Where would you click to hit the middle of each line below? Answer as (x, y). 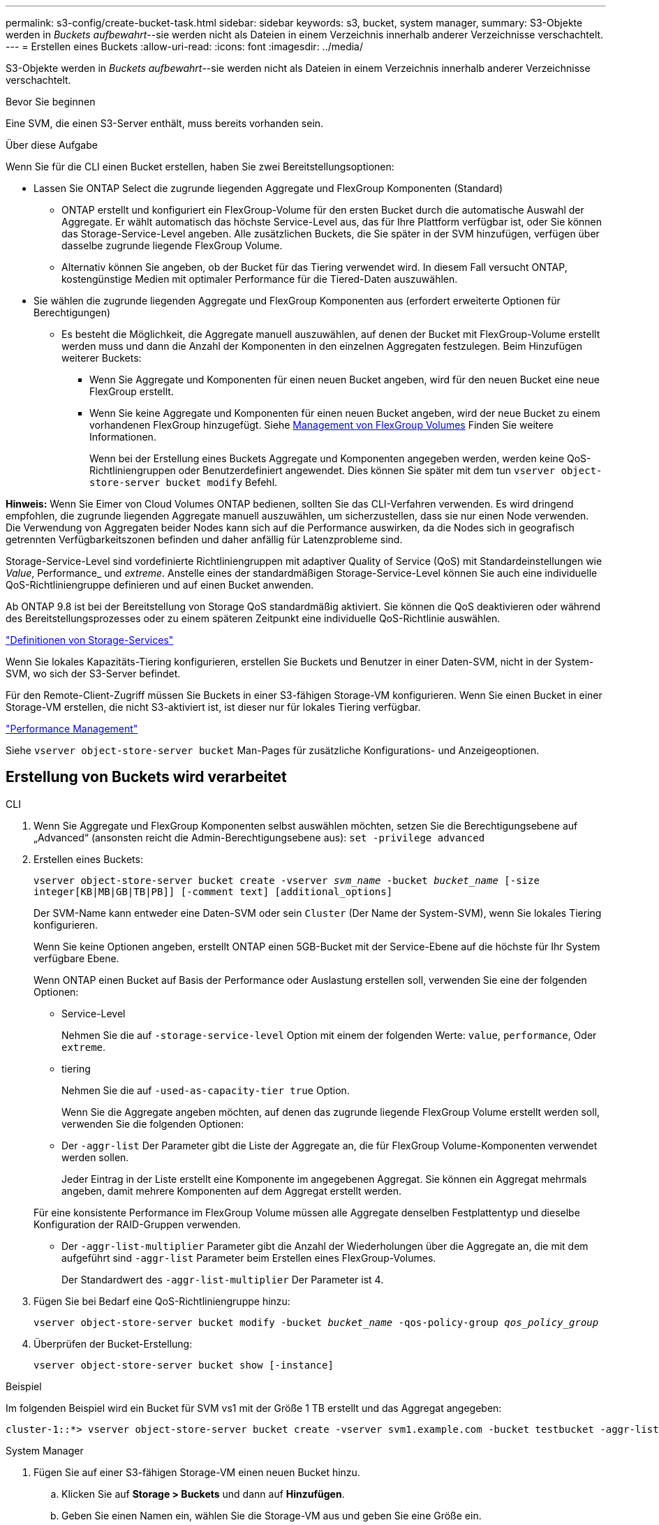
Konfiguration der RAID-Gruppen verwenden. (137, 1224)
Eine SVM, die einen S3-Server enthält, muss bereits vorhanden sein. (165, 123)
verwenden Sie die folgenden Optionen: (153, 1124)
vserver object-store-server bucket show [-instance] (184, 1365)
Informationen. (123, 437)
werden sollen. (95, 1157)
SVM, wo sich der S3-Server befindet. (93, 673)
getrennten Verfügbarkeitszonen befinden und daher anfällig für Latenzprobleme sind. (204, 539)
